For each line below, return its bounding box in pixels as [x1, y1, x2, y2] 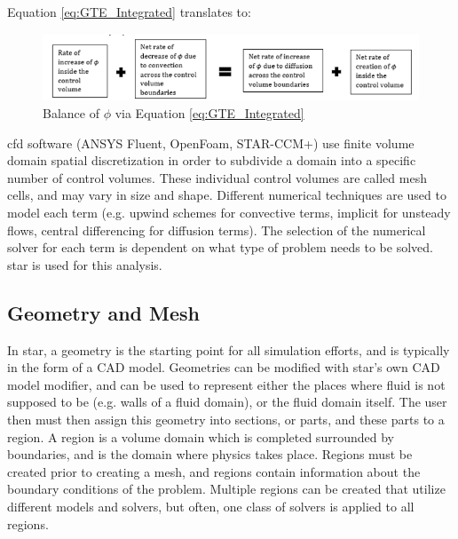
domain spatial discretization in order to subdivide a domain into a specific [7, 151, 416, 170]
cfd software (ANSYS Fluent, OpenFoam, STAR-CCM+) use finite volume [7, 133, 415, 152]
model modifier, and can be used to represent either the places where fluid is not [7, 375, 446, 393]
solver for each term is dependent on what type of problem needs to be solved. [7, 238, 433, 257]
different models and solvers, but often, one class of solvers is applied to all [7, 496, 415, 515]
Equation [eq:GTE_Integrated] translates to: [7, 3, 251, 20]
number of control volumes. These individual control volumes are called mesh [7, 168, 427, 186]
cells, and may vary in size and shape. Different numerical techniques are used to [7, 186, 446, 204]
